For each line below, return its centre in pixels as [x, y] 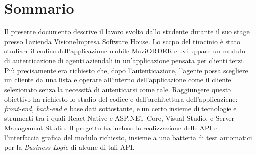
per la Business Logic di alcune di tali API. [70, 147]
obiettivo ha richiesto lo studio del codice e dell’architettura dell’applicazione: [121, 99]
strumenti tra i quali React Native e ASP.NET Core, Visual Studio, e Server [119, 118]
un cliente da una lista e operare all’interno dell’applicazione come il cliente [118, 80]
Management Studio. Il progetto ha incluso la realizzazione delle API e [111, 128]
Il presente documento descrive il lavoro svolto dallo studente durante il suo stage [127, 32]
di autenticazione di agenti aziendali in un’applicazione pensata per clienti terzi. [125, 60]
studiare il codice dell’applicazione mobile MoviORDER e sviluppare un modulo [125, 51]
